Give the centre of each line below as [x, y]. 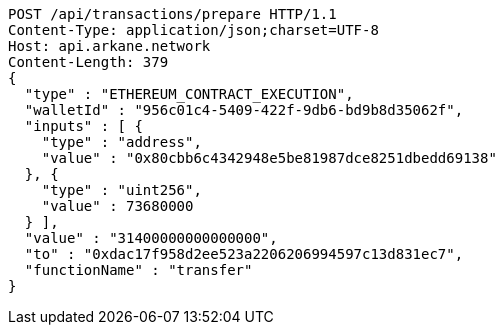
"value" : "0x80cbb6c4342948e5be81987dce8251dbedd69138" [269, 158]
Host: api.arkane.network [109, 46]
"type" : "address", [121, 142]
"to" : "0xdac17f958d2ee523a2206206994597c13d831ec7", [244, 254]
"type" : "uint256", [121, 190]
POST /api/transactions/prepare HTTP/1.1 [172, 14]
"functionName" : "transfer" [138, 270]
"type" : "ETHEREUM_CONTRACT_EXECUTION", [189, 94]
